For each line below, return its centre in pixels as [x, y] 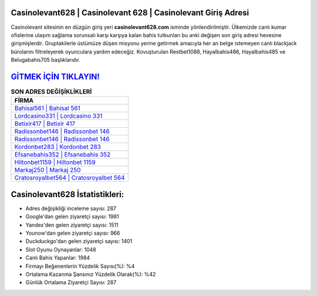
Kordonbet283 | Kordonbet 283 [58, 147]
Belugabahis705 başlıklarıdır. [45, 60]
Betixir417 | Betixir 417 [45, 124]
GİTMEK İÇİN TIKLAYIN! [55, 77]
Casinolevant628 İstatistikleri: [68, 194]
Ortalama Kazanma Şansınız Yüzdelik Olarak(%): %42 [91, 274]
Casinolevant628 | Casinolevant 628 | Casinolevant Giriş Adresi [130, 13]
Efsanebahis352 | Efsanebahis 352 [63, 155]
